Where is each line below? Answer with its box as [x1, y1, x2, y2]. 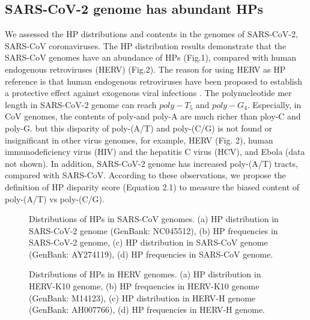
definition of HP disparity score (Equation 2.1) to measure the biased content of [5, 180, 300, 193]
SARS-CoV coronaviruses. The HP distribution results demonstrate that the [5, 39, 287, 52]
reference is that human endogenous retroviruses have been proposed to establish [5, 74, 303, 87]
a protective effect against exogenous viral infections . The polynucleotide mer [5, 86, 292, 99]
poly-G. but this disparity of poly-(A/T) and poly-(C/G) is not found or [5, 121, 273, 134]
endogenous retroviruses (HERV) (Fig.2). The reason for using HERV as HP [5, 62, 286, 75]
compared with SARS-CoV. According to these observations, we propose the [5, 169, 286, 181]
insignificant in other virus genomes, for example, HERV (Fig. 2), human [5, 133, 273, 146]
